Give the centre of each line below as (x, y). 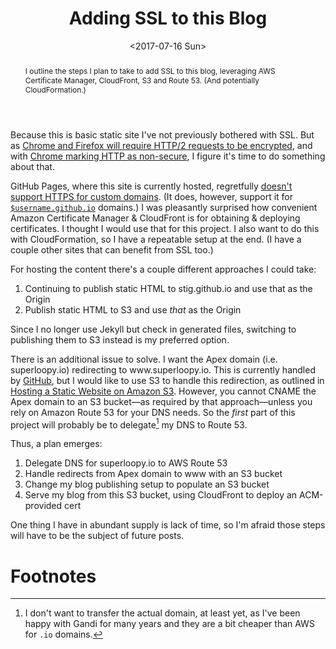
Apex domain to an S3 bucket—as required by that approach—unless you (161, 401)
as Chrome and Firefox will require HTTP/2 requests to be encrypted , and (161, 145)
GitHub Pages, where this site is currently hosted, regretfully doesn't (151, 186)
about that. (32, 166)
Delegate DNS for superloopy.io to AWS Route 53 (126, 463)
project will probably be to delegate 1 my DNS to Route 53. (129, 424)
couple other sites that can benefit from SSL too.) (112, 249)
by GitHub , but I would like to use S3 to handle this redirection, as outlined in (167, 380)
